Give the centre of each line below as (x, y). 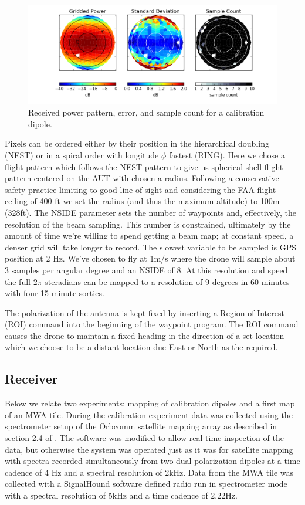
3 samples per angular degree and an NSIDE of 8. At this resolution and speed (146, 270)
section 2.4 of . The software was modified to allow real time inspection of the (144, 438)
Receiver (31, 379)
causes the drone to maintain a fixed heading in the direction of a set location (145, 335)
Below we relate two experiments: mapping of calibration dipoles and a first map (150, 403)
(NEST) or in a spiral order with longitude (82, 155)
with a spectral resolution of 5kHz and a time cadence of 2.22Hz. (121, 495)
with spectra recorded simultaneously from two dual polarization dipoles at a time (152, 461)
